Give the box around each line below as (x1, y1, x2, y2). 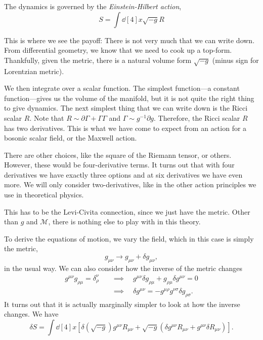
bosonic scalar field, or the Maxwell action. (4, 132, 137, 143)
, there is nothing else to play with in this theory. (48, 216, 201, 227)
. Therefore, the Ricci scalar (154, 112, 240, 123)
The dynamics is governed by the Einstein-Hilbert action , (4, 1, 182, 11)
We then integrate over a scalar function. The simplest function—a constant (4, 83, 240, 93)
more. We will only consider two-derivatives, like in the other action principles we (4, 179, 256, 190)
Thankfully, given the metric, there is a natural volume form (4, 54, 192, 65)
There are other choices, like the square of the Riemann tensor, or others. (4, 149, 232, 160)
